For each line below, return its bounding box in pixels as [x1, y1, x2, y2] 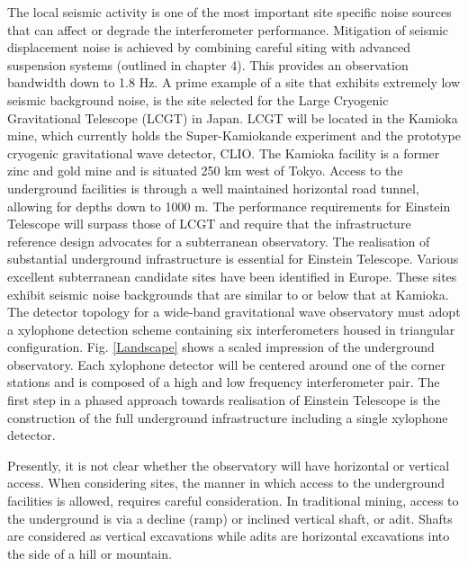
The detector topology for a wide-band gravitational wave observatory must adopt [7, 302, 461, 321]
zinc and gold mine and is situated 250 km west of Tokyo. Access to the [7, 161, 403, 180]
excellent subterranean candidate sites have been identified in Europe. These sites [7, 266, 457, 285]
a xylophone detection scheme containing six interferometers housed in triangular [7, 319, 455, 338]
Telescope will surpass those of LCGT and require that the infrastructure [7, 214, 411, 233]
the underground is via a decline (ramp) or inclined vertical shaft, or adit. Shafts [7, 508, 453, 527]
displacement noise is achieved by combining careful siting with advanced [7, 38, 410, 57]
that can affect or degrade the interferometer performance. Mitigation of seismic [7, 20, 449, 39]
